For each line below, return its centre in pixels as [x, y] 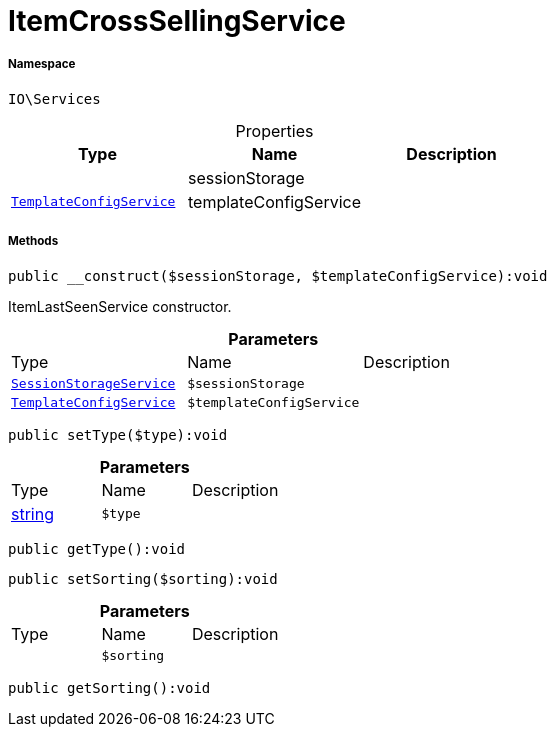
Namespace [42, 64]
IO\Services [54, 98]
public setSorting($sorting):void [143, 578]
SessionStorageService [93, 383]
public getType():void [97, 548]
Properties [274, 130]
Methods [33, 241]
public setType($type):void [118, 434]
